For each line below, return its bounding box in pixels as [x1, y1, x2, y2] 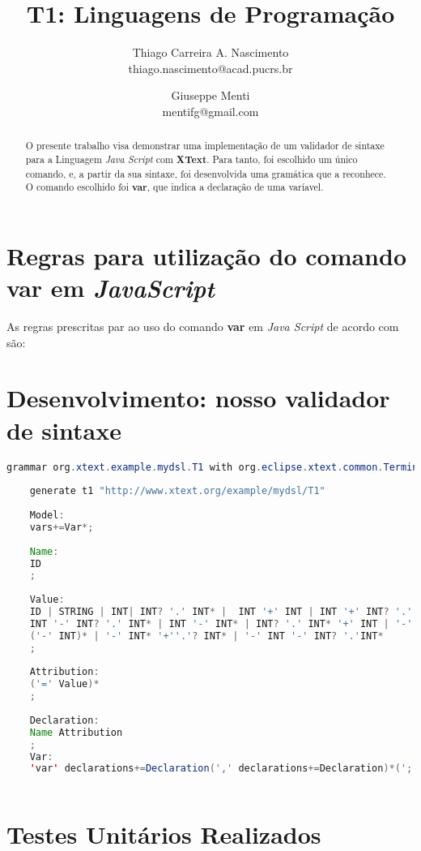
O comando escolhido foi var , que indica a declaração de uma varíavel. [25, 180, 324, 195]
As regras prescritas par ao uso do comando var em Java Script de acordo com [6, 318, 399, 335]
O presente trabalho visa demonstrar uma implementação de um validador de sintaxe [25, 139, 385, 153]
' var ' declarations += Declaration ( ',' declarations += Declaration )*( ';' [29, 763, 419, 775]
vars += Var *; [29, 521, 94, 533]
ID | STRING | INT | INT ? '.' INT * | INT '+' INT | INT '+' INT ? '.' [29, 606, 413, 618]
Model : [29, 509, 65, 522]
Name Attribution [29, 726, 123, 738]
